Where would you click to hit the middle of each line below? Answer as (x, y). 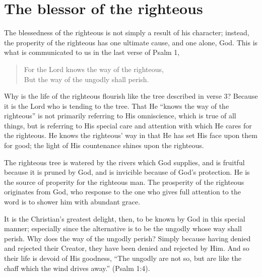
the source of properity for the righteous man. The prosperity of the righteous (124, 182)
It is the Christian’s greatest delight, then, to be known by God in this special (125, 218)
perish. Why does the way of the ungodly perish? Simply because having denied (127, 238)
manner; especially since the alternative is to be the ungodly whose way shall (123, 228)
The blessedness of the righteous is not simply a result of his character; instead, (127, 32)
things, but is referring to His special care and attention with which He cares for (128, 125)
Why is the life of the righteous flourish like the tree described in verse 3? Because (131, 96)
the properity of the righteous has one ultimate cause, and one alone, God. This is (131, 42)
